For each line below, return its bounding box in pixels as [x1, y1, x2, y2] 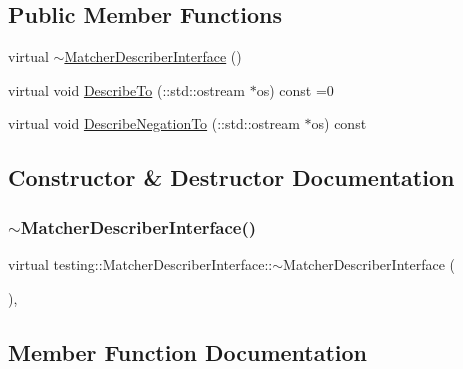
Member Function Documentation [8, 336, 368, 367]
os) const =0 [256, 79, 334, 100]
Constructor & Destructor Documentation [8, 162, 455, 193]
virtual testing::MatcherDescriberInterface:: [8, 253, 273, 274]
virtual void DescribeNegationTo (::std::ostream [8, 113, 300, 134]
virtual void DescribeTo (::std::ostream [8, 79, 246, 100]
